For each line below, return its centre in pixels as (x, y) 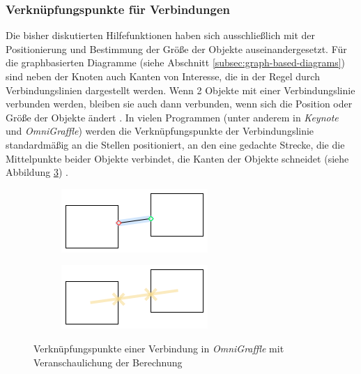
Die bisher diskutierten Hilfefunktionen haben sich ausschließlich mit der (161, 35)
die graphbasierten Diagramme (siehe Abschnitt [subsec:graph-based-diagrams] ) (176, 62)
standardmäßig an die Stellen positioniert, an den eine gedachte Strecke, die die (175, 144)
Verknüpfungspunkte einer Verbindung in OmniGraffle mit (159, 348)
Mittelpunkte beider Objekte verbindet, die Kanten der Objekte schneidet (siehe (177, 158)
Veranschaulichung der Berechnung (108, 362)
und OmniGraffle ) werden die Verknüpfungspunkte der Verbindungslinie (160, 131)
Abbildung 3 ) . (37, 172)
